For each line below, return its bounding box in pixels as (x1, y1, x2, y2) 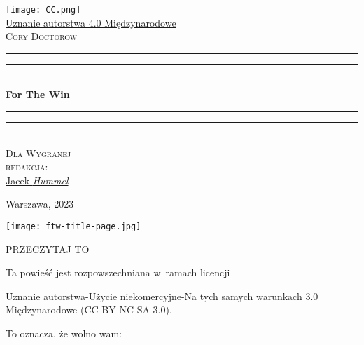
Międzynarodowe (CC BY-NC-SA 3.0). (6, 302, 172, 317)
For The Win (6, 87, 70, 102)
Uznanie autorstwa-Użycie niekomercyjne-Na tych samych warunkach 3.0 (6, 288, 318, 303)
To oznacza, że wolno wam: (6, 326, 122, 341)
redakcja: (6, 159, 48, 174)
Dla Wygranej (6, 145, 71, 160)
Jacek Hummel (6, 172, 69, 187)
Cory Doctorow (6, 29, 78, 43)
